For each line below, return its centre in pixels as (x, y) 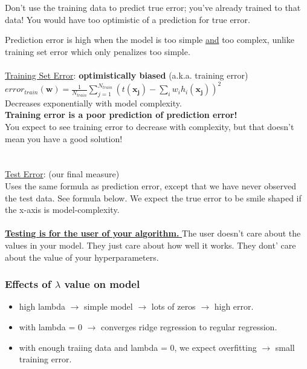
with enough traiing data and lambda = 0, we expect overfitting (138, 347)
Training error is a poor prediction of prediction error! (121, 115)
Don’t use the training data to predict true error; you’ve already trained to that (153, 7)
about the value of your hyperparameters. (82, 257)
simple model (108, 306)
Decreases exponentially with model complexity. (93, 103)
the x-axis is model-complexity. (62, 210)
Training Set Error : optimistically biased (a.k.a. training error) (127, 75)
